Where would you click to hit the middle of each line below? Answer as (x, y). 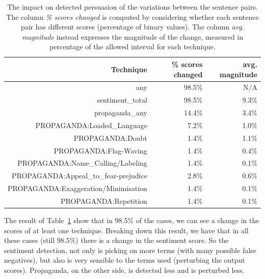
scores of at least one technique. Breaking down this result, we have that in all (126, 230)
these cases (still (30, 240)
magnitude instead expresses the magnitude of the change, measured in (132, 36)
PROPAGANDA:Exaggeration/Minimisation (77, 188)
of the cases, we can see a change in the (197, 220)
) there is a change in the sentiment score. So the (152, 240)
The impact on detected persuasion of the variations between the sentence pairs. (132, 7)
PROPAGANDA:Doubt (110, 137)
